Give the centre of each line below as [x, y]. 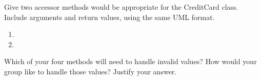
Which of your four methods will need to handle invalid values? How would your [130, 61]
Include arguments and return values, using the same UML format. [109, 17]
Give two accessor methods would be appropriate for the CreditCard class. [121, 7]
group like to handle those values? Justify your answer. [91, 71]
